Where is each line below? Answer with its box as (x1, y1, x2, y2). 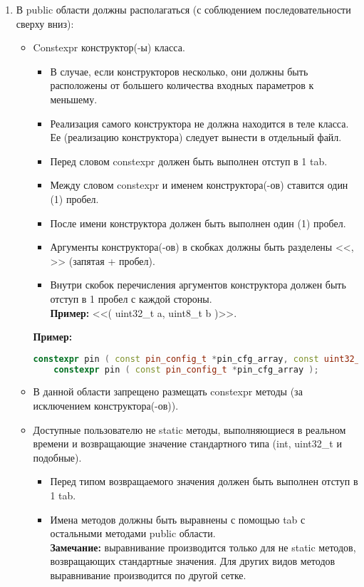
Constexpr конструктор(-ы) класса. (33, 40, 185, 55)
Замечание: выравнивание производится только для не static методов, (50, 539, 356, 554)
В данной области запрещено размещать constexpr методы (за (33, 384, 303, 399)
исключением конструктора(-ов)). (33, 398, 179, 413)
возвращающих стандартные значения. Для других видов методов (50, 554, 336, 568)
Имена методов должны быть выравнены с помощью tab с (50, 511, 306, 526)
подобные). (33, 450, 82, 464)
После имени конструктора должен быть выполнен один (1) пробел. (50, 215, 346, 230)
